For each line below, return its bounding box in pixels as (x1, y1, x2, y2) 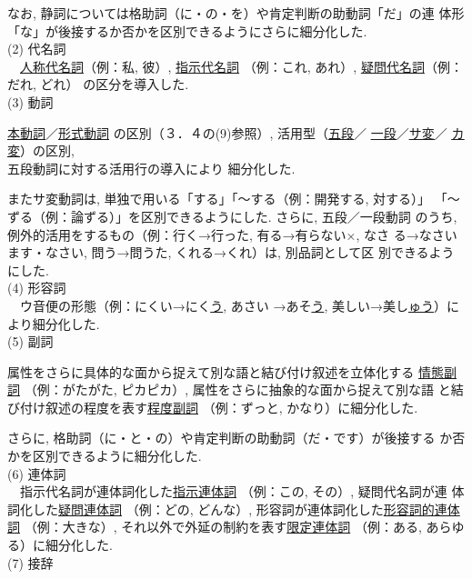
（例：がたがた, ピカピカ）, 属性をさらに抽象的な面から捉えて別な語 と (24, 380, 451, 399)
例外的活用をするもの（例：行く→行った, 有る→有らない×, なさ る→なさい (7, 225, 457, 244)
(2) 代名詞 (7, 39, 66, 58)
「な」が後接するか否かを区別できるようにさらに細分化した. (7, 21, 367, 40)
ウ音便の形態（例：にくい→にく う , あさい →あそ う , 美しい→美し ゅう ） (19, 295, 447, 314)
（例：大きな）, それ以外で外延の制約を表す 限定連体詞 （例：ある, (24, 517, 422, 536)
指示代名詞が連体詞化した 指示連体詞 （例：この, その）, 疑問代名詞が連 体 (19, 482, 465, 501)
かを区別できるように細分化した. (7, 446, 202, 465)
